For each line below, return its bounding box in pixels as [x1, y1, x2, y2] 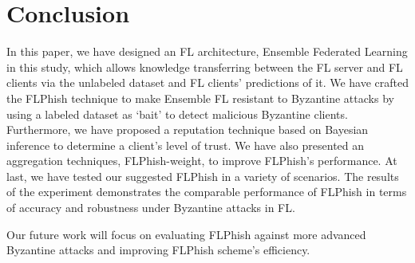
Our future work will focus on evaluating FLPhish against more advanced [6, 226, 366, 242]
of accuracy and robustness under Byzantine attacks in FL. [6, 199, 295, 216]
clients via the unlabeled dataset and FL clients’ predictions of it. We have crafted [6, 74, 409, 91]
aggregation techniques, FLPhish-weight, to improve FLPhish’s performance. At [6, 152, 397, 169]
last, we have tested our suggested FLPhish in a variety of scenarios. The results [6, 167, 399, 184]
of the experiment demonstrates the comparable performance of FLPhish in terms [6, 183, 407, 200]
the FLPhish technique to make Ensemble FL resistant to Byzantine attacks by [6, 89, 394, 106]
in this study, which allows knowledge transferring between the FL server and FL [6, 58, 403, 75]
